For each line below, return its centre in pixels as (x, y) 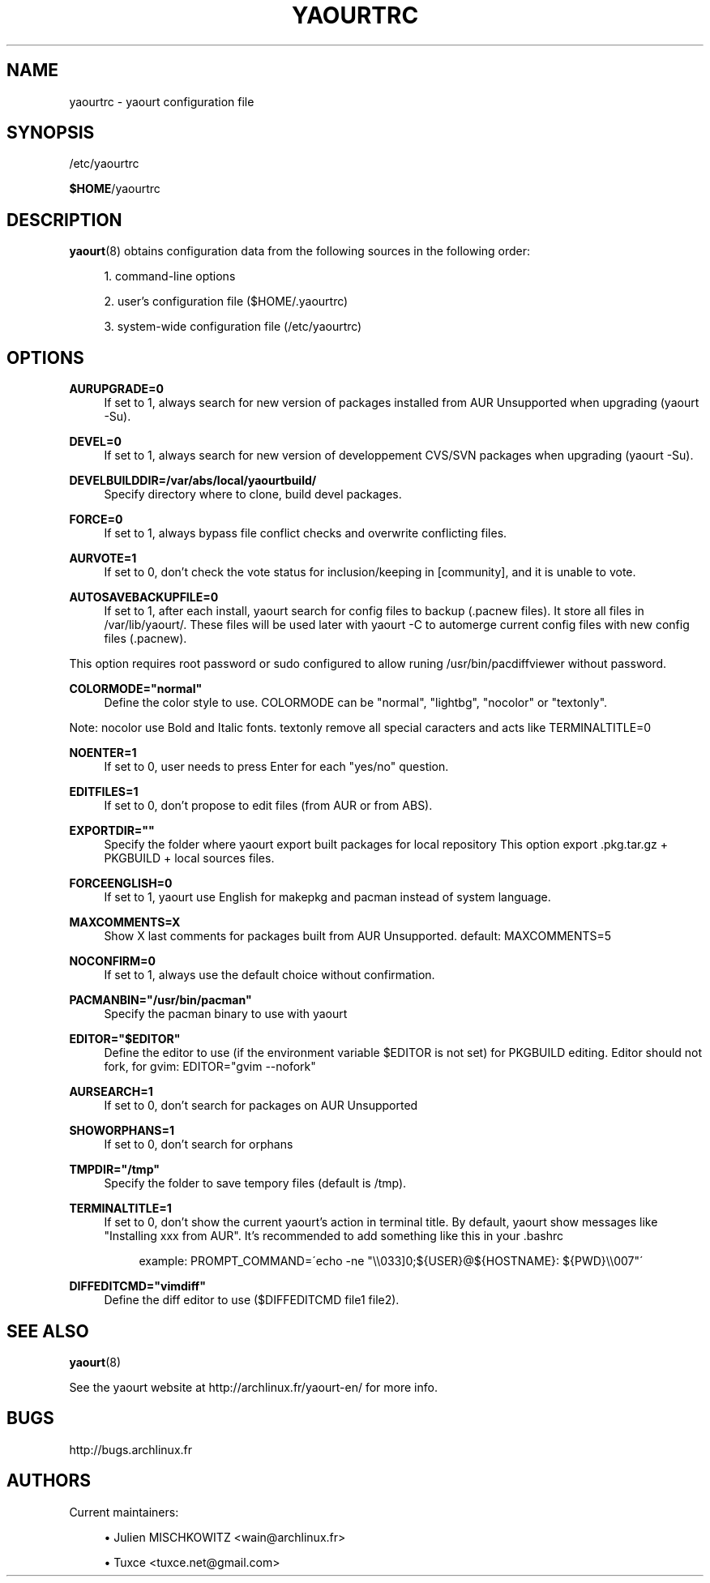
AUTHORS (49, 1481)
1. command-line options (170, 276)
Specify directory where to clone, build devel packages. (253, 494)
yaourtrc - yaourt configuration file (162, 101)
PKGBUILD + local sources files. (189, 858)
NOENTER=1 (103, 753)
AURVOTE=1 (103, 558)
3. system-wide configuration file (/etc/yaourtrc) (233, 327)
